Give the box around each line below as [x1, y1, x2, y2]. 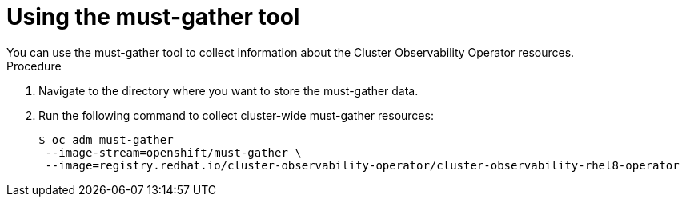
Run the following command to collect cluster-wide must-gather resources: [38, 108, 434, 122]
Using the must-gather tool [6, 3, 300, 30]
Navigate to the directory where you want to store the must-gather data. [38, 83, 419, 98]
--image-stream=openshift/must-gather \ [45, 145, 302, 159]
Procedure [6, 58, 62, 73]
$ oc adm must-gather [38, 133, 174, 146]
